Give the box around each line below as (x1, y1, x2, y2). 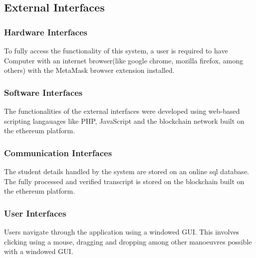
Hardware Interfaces (4, 25, 87, 38)
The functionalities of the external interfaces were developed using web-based (4, 106, 240, 116)
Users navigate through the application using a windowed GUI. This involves (4, 227, 240, 237)
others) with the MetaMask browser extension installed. (4, 65, 175, 75)
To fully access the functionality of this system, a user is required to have (4, 45, 228, 55)
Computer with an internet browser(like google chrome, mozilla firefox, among (4, 55, 244, 65)
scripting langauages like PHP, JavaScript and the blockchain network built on (4, 115, 245, 126)
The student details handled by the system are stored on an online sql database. (4, 166, 249, 176)
